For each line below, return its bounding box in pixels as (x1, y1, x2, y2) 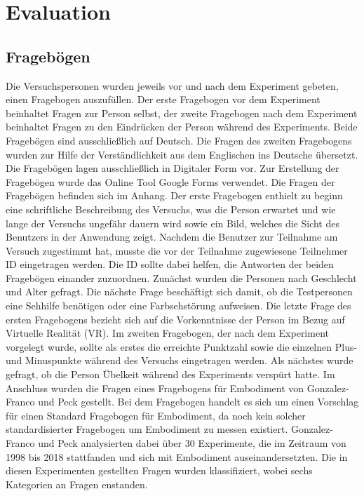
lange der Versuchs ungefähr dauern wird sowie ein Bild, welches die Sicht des (6, 215, 339, 230)
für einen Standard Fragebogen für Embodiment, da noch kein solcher (6, 408, 306, 422)
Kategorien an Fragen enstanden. (6, 476, 148, 491)
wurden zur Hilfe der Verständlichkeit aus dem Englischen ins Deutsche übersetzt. (6, 147, 358, 161)
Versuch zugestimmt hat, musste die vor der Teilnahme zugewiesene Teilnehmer (6, 243, 348, 257)
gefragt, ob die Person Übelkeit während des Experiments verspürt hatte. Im (6, 367, 335, 382)
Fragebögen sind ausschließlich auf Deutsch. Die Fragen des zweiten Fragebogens (6, 133, 352, 147)
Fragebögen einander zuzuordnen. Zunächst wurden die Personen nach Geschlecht (6, 270, 357, 285)
